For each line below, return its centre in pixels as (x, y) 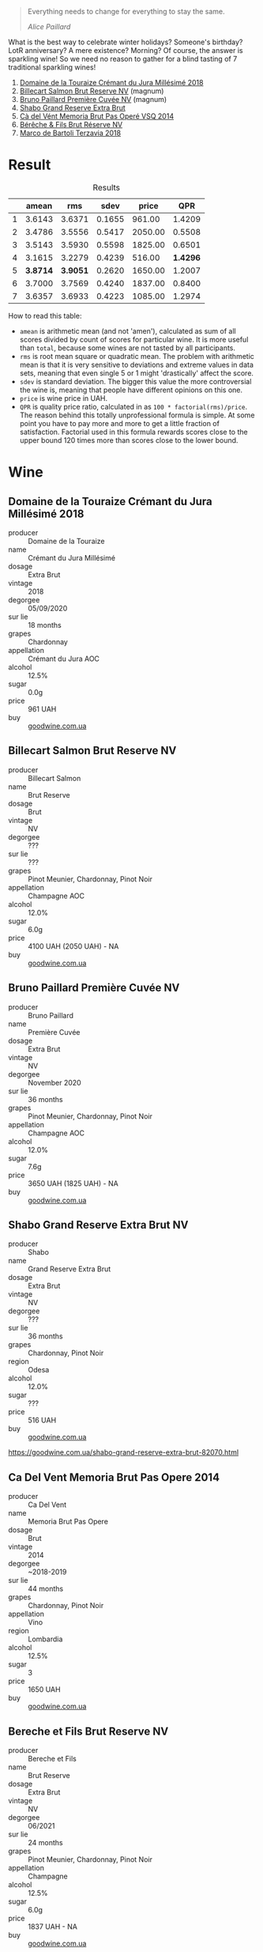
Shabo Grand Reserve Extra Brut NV (98, 1225)
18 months (45, 625)
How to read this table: (45, 315)
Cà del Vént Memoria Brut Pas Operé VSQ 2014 (97, 116)
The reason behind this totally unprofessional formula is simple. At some (137, 415)
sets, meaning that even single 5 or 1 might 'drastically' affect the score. (137, 373)
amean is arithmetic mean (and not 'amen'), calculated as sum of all (128, 330)
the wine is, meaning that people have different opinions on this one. (131, 390)
